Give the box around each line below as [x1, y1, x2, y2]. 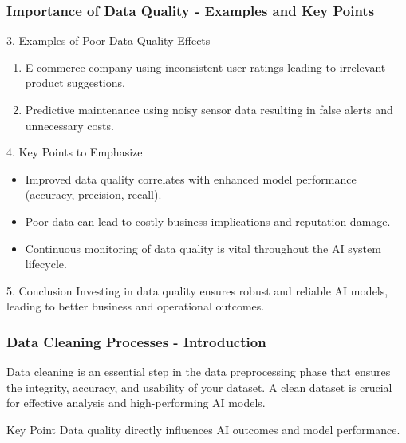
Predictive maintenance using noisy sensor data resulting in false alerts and [25, 101, 393, 117]
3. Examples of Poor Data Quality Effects [6, 32, 211, 49]
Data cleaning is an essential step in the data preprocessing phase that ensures [6, 363, 391, 380]
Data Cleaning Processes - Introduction [6, 331, 266, 351]
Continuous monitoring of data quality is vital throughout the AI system [25, 239, 381, 256]
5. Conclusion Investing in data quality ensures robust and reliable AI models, [6, 282, 388, 299]
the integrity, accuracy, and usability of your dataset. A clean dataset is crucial [6, 378, 392, 395]
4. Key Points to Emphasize [6, 144, 143, 160]
